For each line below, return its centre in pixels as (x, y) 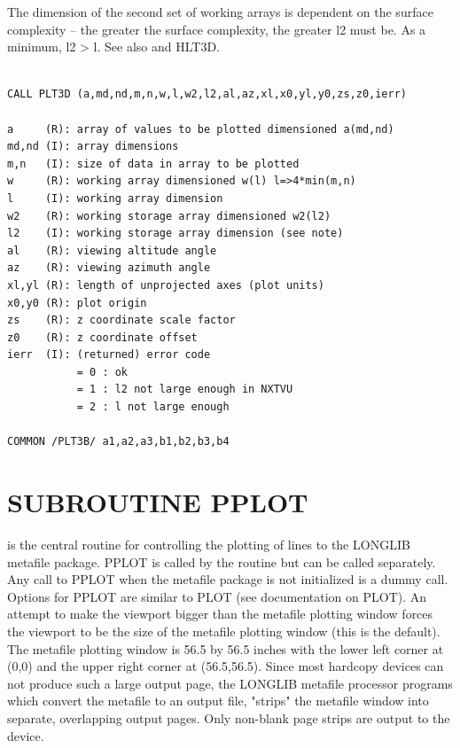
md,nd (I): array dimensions (93, 147)
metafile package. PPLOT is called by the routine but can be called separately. (222, 561)
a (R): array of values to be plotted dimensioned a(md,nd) (201, 129)
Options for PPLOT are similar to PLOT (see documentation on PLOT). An (217, 596)
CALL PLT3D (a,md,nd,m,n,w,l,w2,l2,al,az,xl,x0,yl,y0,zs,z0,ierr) (207, 94)
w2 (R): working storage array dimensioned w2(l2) (169, 216)
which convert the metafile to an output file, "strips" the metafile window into (218, 701)
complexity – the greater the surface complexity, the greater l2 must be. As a (217, 29)
